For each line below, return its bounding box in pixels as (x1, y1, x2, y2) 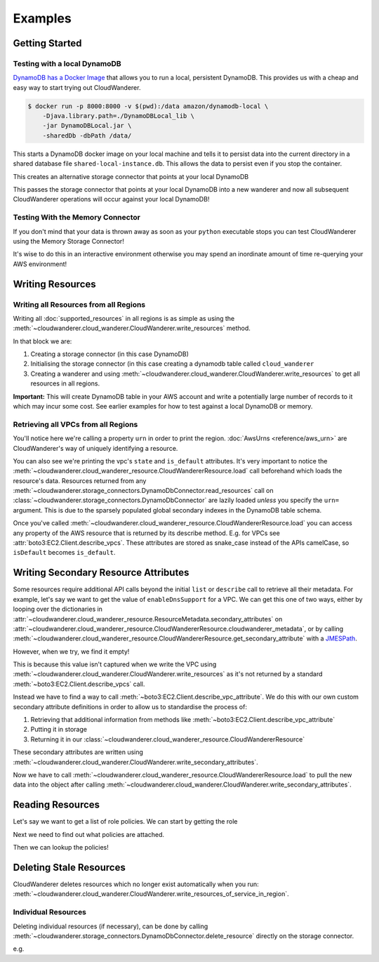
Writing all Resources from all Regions (13, 299, 146, 309)
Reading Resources (13, 799, 100, 811)
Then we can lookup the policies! (13, 843, 109, 852)
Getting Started (13, 37, 82, 49)
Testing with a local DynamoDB (13, 58, 122, 68)
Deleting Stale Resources (13, 861, 126, 874)
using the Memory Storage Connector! (13, 237, 124, 245)
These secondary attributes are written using (13, 748, 144, 756)
